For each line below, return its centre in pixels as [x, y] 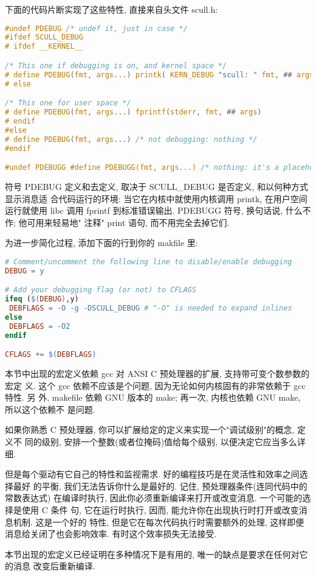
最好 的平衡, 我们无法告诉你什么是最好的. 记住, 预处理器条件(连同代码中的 [160, 486]
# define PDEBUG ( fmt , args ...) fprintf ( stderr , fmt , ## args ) [133, 112]
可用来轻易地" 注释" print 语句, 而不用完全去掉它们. [128, 222]
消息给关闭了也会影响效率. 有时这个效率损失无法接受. [111, 534]
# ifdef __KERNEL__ [44, 47]
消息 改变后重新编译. [54, 566]
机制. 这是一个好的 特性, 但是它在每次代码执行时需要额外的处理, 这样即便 [159, 522]
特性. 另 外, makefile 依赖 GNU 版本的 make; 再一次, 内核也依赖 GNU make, [153, 397]
